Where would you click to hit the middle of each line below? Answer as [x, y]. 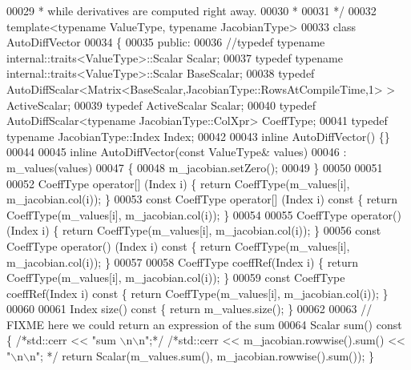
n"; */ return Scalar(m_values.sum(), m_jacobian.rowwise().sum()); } [201, 356]
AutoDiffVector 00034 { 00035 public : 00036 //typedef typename [166, 42]
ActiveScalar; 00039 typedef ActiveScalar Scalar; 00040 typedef [161, 105]
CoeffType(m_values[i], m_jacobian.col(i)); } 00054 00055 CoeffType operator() [204, 214]
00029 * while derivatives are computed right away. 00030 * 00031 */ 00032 [191, 10]
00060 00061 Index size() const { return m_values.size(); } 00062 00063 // [189, 309]
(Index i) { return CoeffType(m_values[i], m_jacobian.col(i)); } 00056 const [194, 230]
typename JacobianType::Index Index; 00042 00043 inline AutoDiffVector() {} [198, 136]
